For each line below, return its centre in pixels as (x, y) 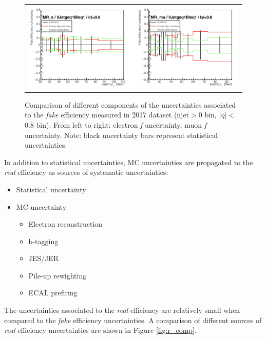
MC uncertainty (41, 206)
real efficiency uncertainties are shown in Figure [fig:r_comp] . (100, 330)
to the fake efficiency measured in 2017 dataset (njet (107, 115)
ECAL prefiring (53, 293)
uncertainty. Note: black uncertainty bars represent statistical (121, 135)
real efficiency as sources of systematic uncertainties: (86, 172)
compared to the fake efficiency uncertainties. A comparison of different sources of (133, 320)
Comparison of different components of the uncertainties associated (130, 104)
